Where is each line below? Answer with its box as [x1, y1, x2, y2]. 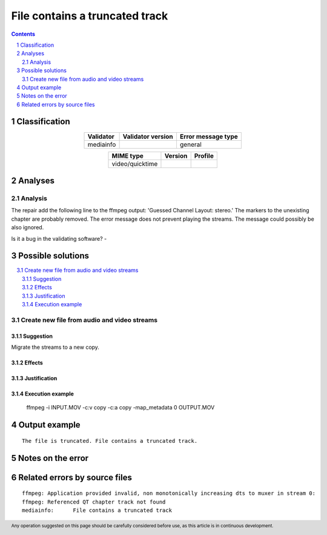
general [179, 140, 202, 149]
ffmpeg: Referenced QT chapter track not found [22, 498, 166, 505]
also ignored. [11, 224, 44, 231]
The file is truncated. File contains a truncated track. [22, 437, 198, 444]
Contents [11, 30, 36, 38]
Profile [194, 152, 214, 160]
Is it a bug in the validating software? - [11, 235, 107, 242]
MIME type [111, 152, 144, 160]
